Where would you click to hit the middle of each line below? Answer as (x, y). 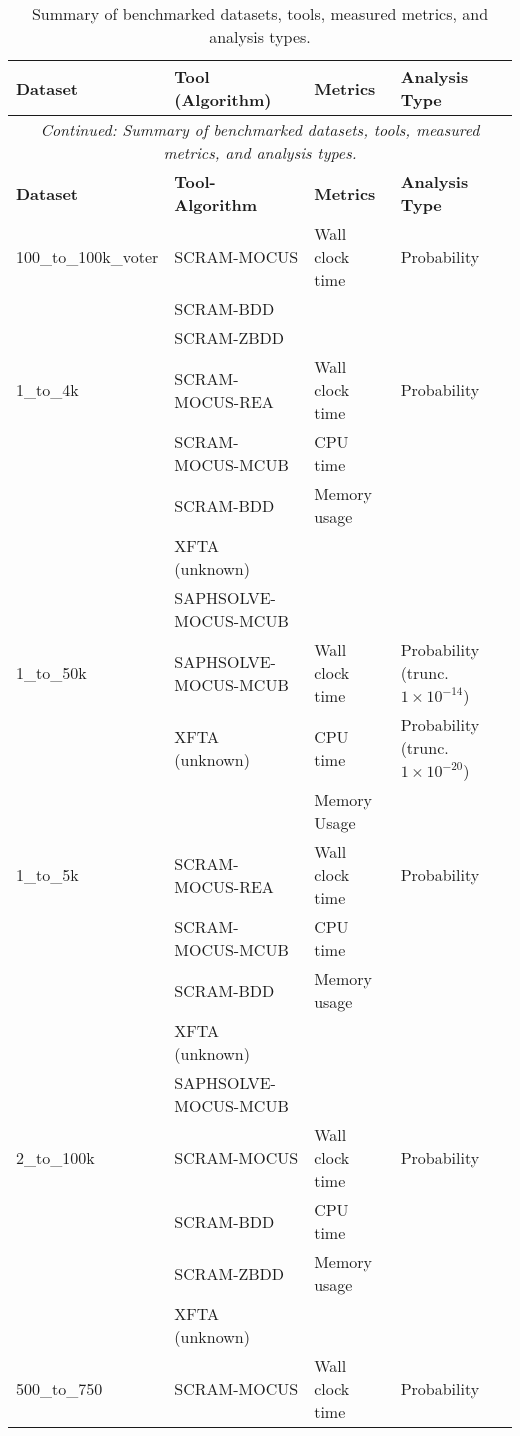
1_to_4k (47, 389)
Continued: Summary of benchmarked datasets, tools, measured (260, 129)
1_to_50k (51, 672)
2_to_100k (55, 1157)
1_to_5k (47, 874)
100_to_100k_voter (87, 256)
